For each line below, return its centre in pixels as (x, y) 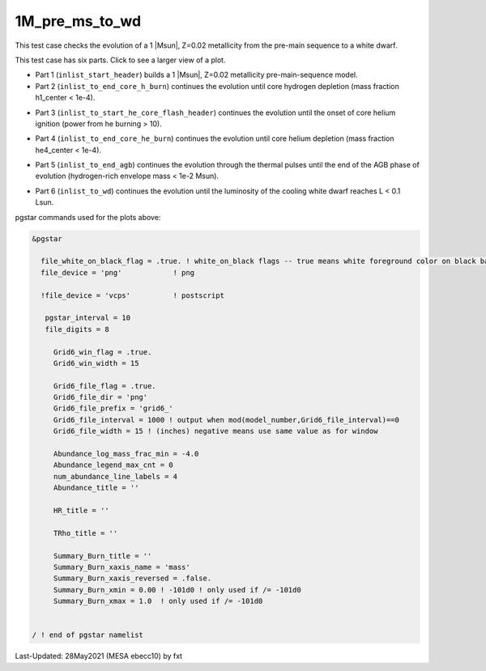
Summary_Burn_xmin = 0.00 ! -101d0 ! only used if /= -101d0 (177, 590)
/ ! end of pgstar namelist (87, 635)
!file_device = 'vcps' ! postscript (132, 295)
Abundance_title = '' (96, 488)
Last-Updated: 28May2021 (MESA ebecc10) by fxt (98, 656)
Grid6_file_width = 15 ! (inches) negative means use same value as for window (215, 431)
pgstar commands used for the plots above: (88, 217)
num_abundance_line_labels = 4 (115, 476)
